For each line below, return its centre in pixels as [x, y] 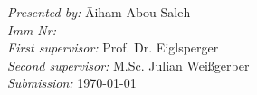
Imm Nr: [32, 29]
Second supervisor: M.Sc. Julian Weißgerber [128, 65]
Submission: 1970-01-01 [72, 83]
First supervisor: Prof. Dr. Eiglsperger [113, 47]
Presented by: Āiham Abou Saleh [99, 12]
